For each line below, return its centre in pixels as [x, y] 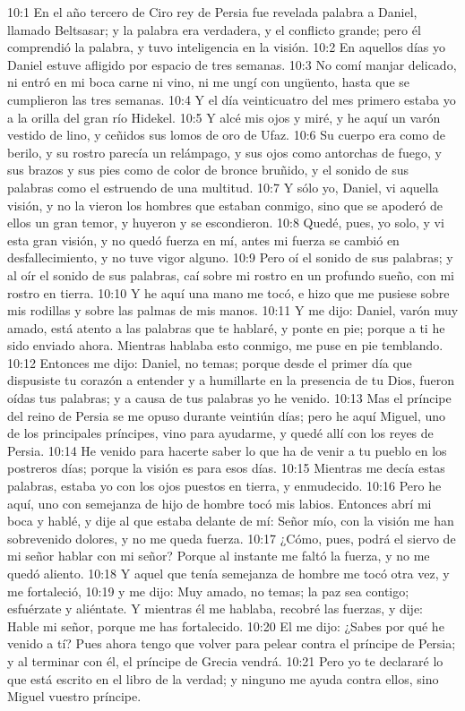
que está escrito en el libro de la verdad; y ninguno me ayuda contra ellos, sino [223, 678]
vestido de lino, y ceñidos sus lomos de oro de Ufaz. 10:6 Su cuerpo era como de [226, 135]
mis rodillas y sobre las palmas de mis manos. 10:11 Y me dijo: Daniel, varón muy [233, 310]
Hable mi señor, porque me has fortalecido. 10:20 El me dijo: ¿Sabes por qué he [226, 625]
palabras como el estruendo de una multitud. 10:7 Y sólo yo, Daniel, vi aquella [223, 187]
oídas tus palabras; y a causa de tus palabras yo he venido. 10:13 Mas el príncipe [229, 398]
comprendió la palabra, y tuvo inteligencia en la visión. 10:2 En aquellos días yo [226, 47]
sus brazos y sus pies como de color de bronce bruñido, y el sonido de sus [208, 170]
